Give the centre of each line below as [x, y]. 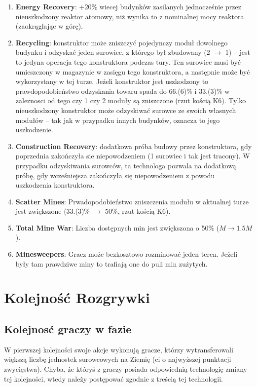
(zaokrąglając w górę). [49, 26]
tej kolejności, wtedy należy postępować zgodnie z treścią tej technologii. [113, 378]
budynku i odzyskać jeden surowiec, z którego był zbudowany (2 [113, 52]
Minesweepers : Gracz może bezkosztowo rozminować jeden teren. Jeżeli [127, 254]
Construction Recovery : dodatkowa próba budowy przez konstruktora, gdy [134, 146]
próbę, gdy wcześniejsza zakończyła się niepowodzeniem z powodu [115, 175]
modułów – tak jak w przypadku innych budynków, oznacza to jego [118, 120]
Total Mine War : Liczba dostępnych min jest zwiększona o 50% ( [117, 227]
